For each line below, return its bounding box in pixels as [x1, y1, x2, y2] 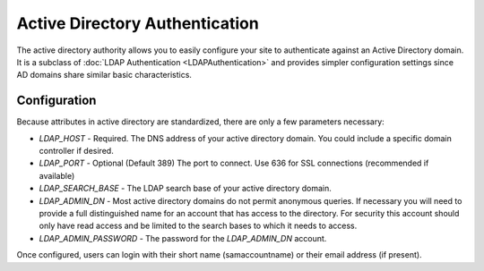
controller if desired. [39, 146, 114, 157]
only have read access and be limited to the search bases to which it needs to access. [39, 220, 358, 232]
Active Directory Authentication [16, 13, 259, 33]
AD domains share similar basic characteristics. [16, 70, 193, 80]
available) [39, 170, 75, 181]
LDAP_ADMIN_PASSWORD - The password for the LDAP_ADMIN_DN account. [39, 233, 327, 243]
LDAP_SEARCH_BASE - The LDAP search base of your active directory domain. [39, 183, 332, 194]
